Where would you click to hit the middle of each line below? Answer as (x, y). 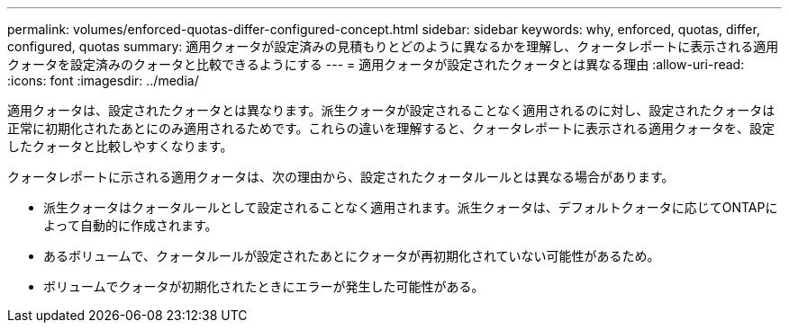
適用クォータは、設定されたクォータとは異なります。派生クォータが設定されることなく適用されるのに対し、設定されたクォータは (391, 110)
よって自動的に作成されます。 (131, 225)
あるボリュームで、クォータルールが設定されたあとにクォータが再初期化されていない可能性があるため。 (352, 256)
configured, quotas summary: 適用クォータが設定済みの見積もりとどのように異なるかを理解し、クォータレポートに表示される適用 (393, 46)
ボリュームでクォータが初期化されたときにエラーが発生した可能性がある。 (264, 286)
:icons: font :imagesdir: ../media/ (103, 80)
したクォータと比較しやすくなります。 (120, 146)
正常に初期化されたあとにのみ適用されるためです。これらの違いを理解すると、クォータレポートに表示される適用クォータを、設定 (391, 128)
